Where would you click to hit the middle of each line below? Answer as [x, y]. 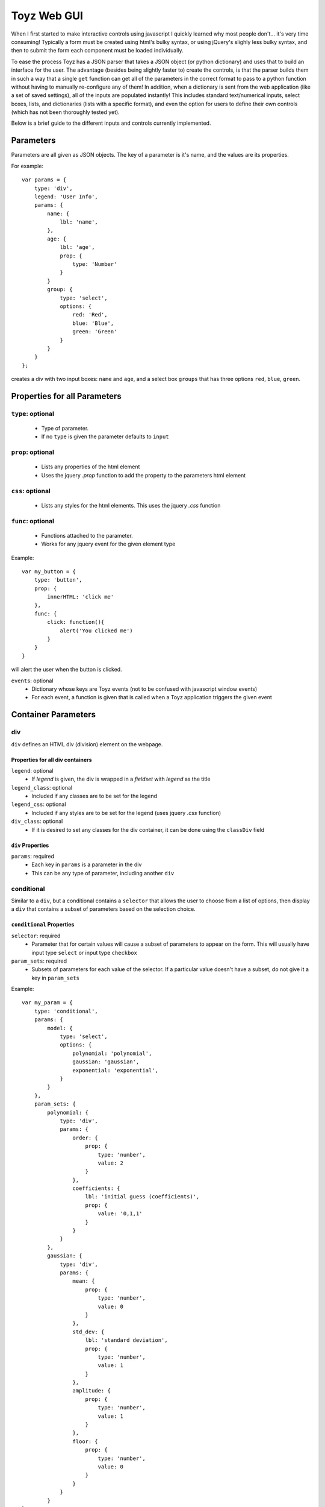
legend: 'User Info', [66, 197]
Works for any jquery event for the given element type [108, 544]
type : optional [32, 414]
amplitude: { [92, 1391]
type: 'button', [58, 580]
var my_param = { [47, 1003]
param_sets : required [39, 961]
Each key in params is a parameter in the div [87, 864]
